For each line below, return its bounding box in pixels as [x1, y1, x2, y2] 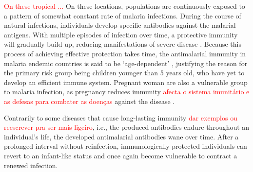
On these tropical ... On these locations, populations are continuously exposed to [4, 1, 245, 11]
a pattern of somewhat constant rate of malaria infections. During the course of [4, 10, 241, 20]
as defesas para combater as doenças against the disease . [4, 96, 175, 106]
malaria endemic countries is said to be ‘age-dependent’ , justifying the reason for [4, 58, 248, 68]
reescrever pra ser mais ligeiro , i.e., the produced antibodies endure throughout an [4, 122, 250, 132]
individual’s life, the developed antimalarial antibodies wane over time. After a [4, 131, 239, 141]
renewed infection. [4, 160, 58, 170]
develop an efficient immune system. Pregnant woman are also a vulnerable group [4, 77, 248, 87]
